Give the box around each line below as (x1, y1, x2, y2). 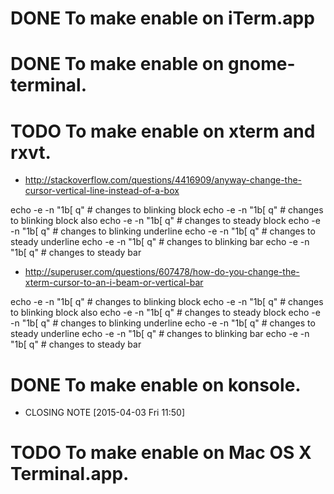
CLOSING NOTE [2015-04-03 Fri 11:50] (24, 407, 186, 419)
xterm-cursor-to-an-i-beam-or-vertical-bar (24, 277, 204, 289)
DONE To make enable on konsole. (10, 373, 302, 396)
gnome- (227, 53, 296, 76)
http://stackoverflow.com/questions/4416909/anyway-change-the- (24, 174, 303, 186)
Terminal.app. (10, 463, 130, 486)
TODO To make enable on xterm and (10, 120, 316, 142)
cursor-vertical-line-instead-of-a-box (24, 185, 180, 197)
